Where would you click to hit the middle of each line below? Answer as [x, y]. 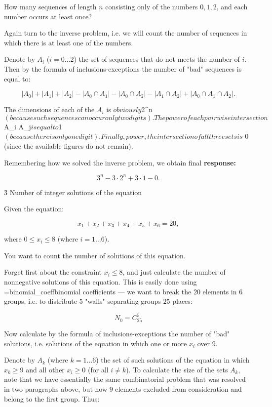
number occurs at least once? [48, 16]
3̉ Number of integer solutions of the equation [73, 192]
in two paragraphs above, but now [56, 389]
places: [182, 301]
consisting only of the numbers [152, 6]
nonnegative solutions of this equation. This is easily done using [100, 282]
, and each [232, 6]
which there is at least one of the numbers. [69, 42]
